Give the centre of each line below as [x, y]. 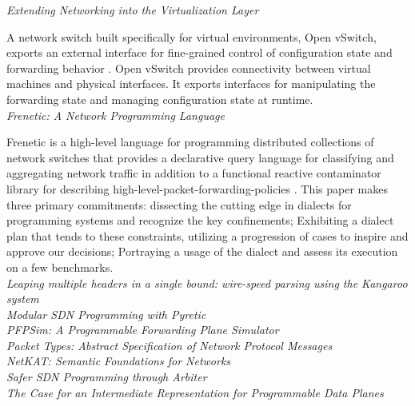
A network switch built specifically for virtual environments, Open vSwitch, [192, 36]
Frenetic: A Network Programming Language [116, 115]
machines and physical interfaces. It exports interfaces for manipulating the [191, 84]
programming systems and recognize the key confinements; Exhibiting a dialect [200, 220]
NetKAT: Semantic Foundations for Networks [119, 361]
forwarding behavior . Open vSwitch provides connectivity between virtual [189, 68]
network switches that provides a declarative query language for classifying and [200, 157]
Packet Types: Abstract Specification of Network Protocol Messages [170, 345]
